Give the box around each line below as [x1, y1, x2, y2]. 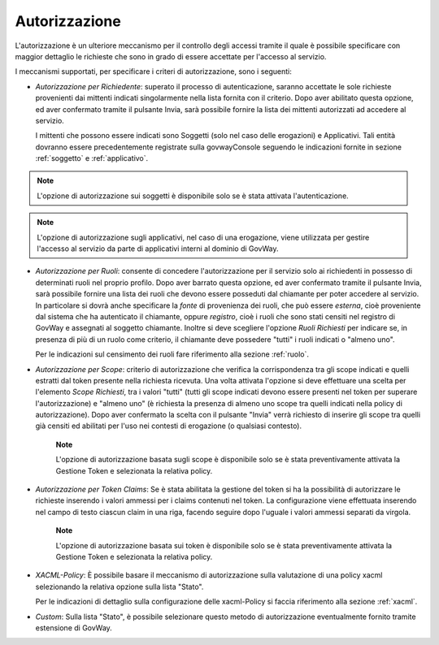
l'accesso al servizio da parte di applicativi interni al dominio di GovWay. [37, 244, 280, 253]
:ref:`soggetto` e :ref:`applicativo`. [35, 154, 149, 163]
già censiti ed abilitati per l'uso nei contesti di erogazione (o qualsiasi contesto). [35, 421, 302, 431]
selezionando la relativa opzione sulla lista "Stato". [35, 582, 204, 591]
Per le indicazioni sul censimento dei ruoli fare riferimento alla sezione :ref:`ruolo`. [35, 349, 309, 359]
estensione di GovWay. [35, 622, 113, 633]
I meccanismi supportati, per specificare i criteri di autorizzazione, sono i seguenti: [15, 67, 293, 76]
